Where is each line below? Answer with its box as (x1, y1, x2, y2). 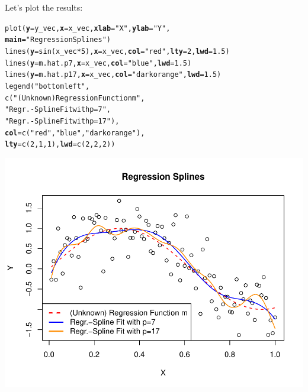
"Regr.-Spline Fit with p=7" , (5, 105, 111, 114)
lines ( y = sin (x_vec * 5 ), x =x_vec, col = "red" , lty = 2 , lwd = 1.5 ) (5, 47, 230, 56)
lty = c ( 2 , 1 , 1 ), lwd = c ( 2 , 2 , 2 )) (5, 140, 115, 149)
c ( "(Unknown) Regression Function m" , (5, 93, 145, 102)
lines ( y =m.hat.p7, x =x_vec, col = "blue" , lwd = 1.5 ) (5, 59, 192, 67)
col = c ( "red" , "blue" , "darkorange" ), (5, 128, 145, 137)
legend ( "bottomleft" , (5, 82, 90, 90)
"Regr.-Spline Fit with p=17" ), (5, 116, 120, 125)
